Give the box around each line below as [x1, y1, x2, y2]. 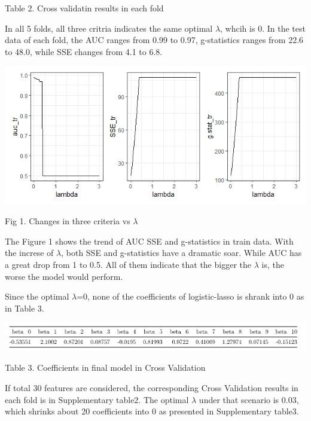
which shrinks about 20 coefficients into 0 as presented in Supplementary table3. [5, 405, 299, 417]
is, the [261, 258, 284, 271]
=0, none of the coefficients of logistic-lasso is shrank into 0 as [77, 290, 304, 303]
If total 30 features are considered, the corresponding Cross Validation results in [5, 381, 298, 393]
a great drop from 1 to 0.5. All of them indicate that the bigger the [5, 258, 251, 271]
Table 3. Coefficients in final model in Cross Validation [5, 361, 206, 374]
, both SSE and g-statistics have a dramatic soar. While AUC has [61, 246, 302, 259]
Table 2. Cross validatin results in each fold [5, 2, 164, 14]
